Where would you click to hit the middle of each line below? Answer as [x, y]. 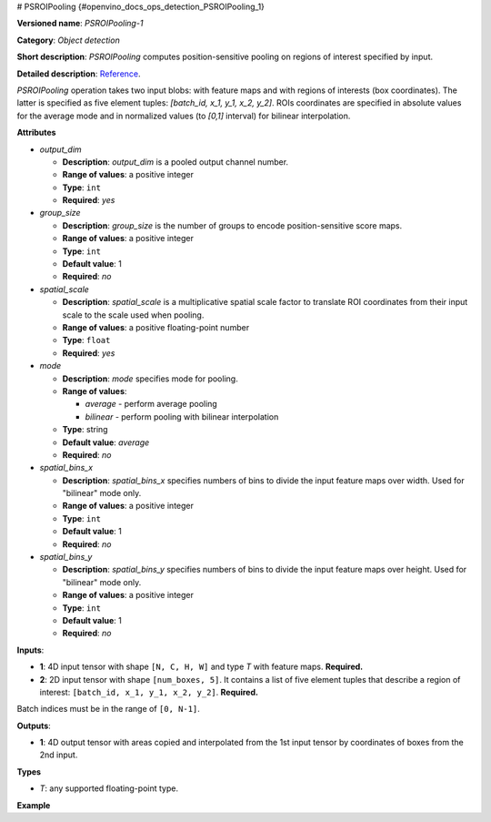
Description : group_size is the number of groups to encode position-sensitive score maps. [232, 225]
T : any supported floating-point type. [109, 788]
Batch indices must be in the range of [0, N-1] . [108, 709]
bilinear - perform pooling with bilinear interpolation [182, 416]
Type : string [85, 430]
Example [34, 805]
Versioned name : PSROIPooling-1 [80, 24]
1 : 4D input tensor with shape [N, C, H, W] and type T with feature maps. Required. [201, 667]
